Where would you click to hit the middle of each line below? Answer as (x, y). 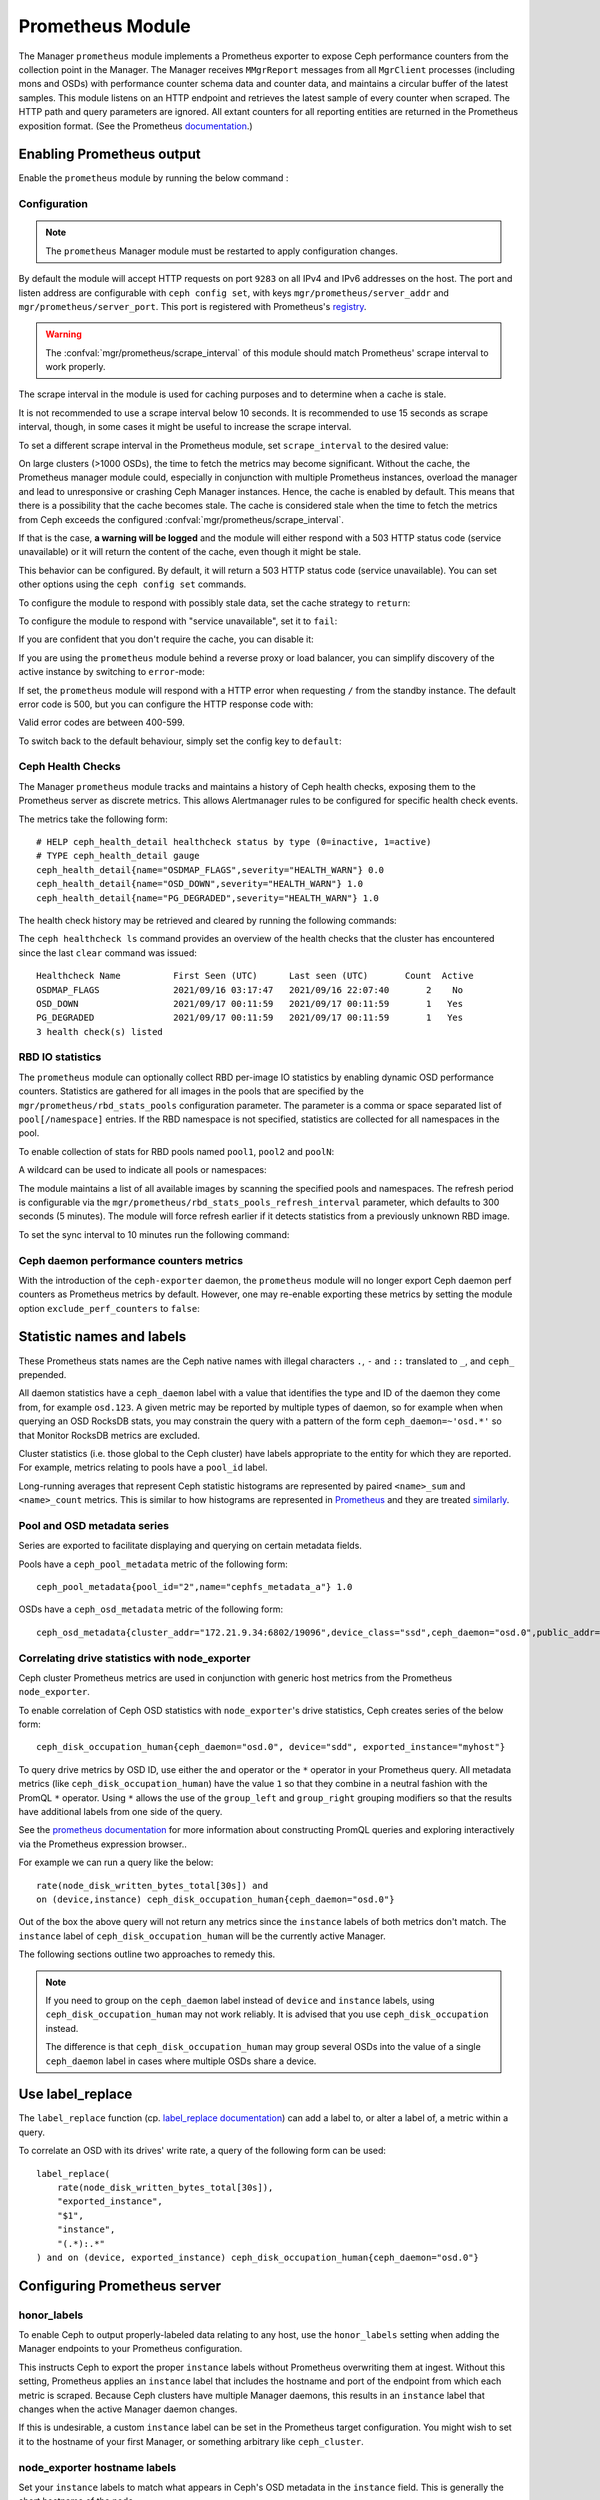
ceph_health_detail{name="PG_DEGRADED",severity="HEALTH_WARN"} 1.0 (207, 898)
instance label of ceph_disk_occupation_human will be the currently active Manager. (202, 1936)
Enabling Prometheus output (109, 154)
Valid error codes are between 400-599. (101, 722)
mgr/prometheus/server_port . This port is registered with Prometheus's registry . (192, 306)
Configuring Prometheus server (120, 2285)
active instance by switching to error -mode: (111, 672)
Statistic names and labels (102, 1336)
